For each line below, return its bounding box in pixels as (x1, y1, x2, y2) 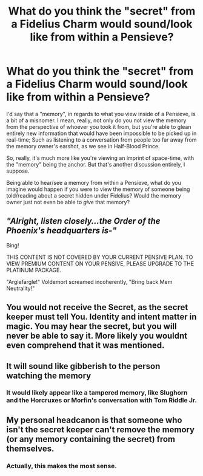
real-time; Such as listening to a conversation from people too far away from (6, 136, 197, 143)
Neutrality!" (6, 285, 35, 292)
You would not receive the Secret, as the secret (6, 302, 188, 312)
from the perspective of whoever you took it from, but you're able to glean (6, 123, 191, 130)
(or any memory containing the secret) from (6, 433, 176, 444)
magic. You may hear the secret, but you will (6, 321, 177, 332)
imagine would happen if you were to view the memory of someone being (6, 185, 190, 193)
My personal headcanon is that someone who (6, 415, 182, 425)
